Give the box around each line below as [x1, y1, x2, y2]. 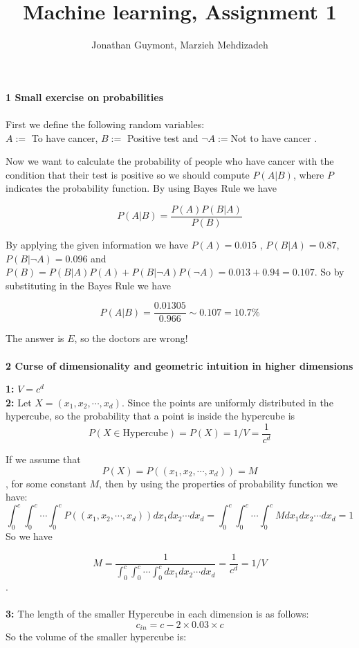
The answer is [6, 331, 64, 345]
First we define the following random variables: [6, 116, 205, 131]
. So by [314, 264, 344, 279]
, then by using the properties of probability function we [99, 476, 338, 490]
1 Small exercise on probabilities [6, 89, 164, 104]
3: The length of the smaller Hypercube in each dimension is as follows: [6, 606, 309, 621]
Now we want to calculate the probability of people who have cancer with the [6, 154, 334, 168]
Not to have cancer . [230, 130, 317, 145]
